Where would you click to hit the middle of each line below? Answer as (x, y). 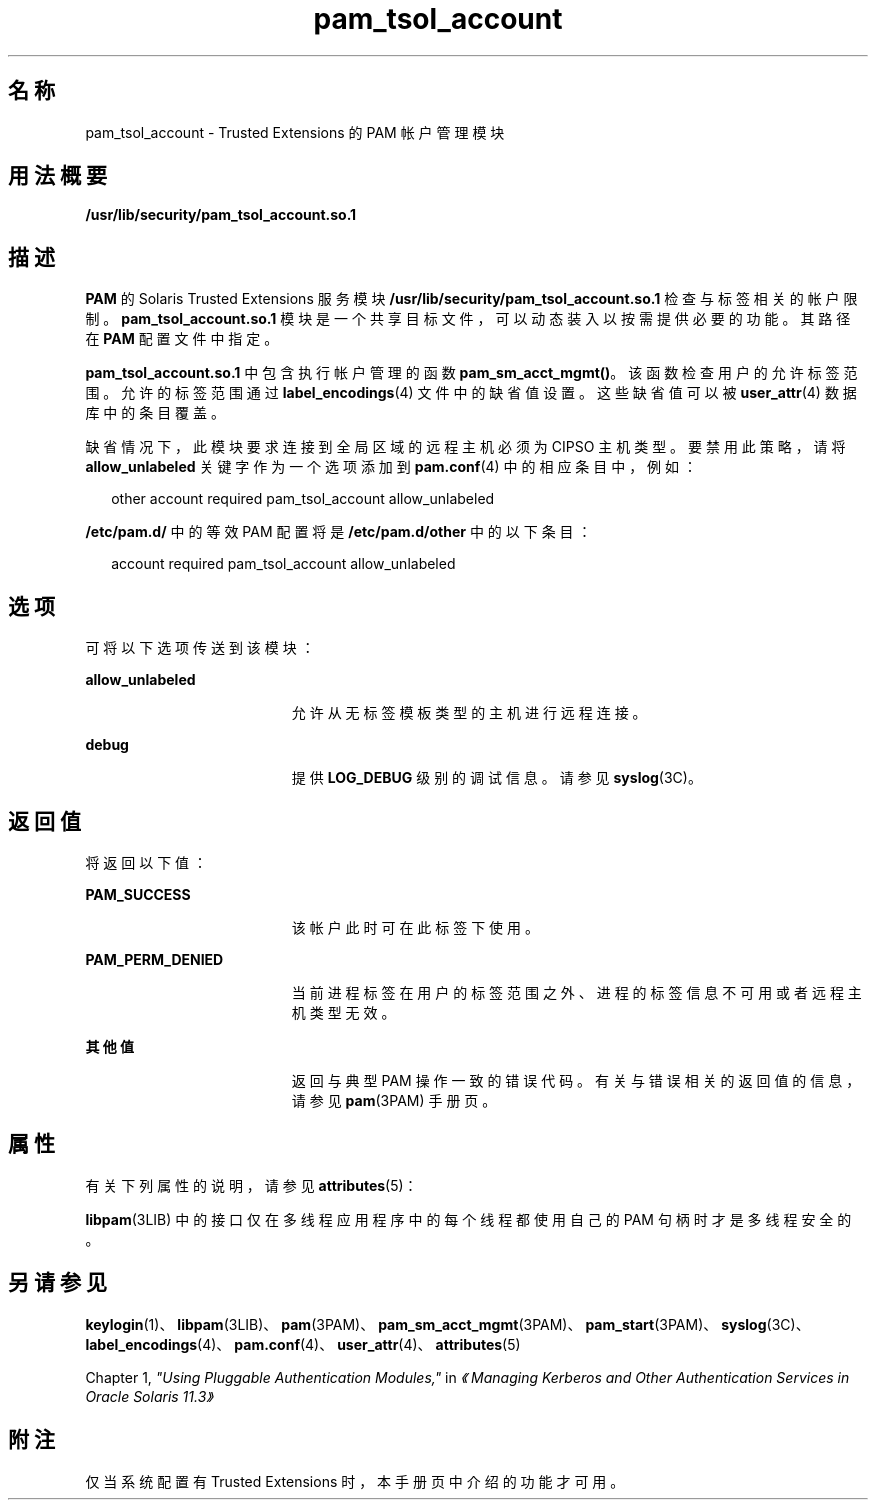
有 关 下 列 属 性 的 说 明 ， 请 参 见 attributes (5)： (251, 1185)
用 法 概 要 (57, 176)
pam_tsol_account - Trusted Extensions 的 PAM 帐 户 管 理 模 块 (295, 132)
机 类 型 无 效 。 (343, 1012)
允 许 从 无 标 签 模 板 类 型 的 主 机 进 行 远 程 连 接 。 (469, 713)
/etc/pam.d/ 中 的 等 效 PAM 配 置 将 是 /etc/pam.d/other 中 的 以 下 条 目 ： (338, 532)
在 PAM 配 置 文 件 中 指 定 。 (182, 339)
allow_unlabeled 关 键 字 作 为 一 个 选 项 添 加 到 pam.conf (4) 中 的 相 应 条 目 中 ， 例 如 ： (391, 467)
